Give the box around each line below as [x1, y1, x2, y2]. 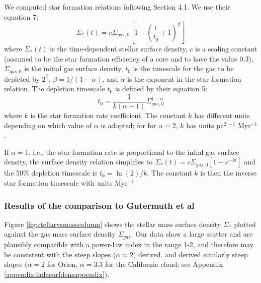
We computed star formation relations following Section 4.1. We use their [4, 2, 230, 12]
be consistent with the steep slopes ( [4, 249, 116, 259]
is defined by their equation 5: [115, 83, 208, 94]
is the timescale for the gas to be [133, 63, 234, 74]
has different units [194, 110, 250, 121]
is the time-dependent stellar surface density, [50, 43, 188, 54]
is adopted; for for [101, 120, 156, 130]
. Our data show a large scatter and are [131, 229, 253, 239]
